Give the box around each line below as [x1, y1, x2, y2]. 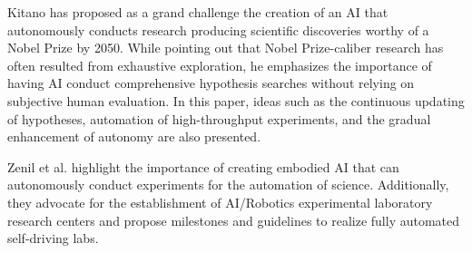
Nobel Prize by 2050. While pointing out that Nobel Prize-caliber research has [7, 38, 444, 57]
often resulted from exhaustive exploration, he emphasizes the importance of [7, 55, 432, 74]
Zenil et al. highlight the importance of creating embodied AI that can [7, 157, 399, 176]
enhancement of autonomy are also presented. [7, 127, 261, 146]
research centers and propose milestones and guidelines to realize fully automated [7, 210, 460, 229]
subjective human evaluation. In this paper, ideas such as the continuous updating [7, 91, 465, 110]
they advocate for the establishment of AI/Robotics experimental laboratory [7, 192, 433, 211]
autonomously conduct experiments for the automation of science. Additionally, [7, 175, 449, 194]
